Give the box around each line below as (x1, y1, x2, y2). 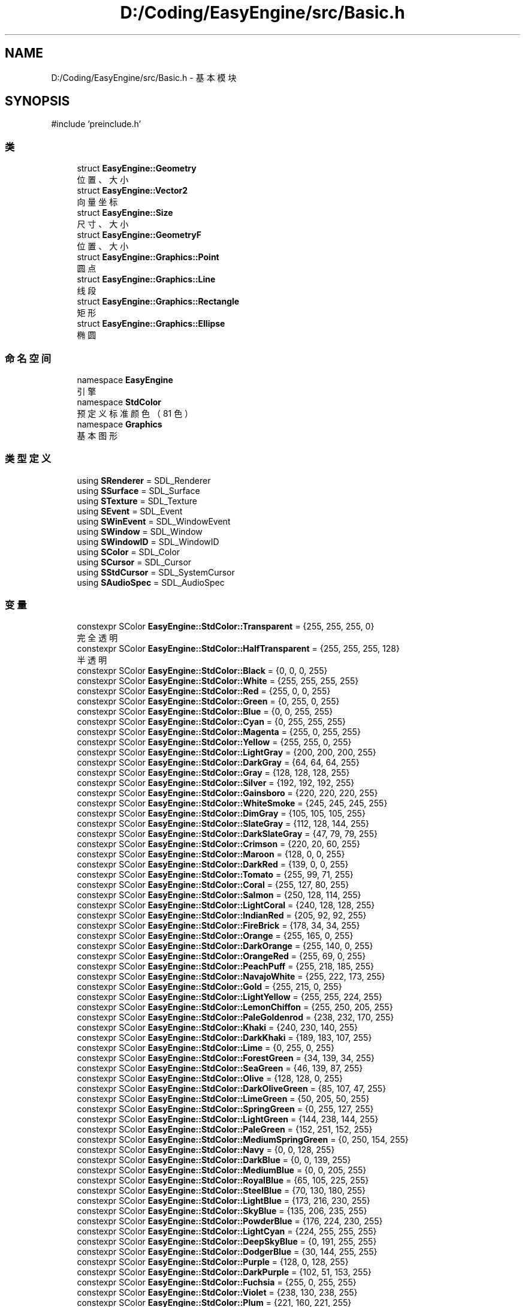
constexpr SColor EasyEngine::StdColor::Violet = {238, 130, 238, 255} (77, 1287, 358, 1298)
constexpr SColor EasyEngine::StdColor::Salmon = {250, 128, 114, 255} (77, 890, 361, 901)
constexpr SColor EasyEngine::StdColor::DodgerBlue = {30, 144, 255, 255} (77, 1246, 378, 1257)
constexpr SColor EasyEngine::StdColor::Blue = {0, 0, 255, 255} (77, 706, 333, 717)
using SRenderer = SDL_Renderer (77, 475, 211, 486)
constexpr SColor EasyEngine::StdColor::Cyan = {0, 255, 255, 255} (77, 716, 346, 727)
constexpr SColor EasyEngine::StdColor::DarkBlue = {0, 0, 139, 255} (77, 1155, 351, 1166)
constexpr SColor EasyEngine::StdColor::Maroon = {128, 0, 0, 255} (77, 849, 345, 860)
